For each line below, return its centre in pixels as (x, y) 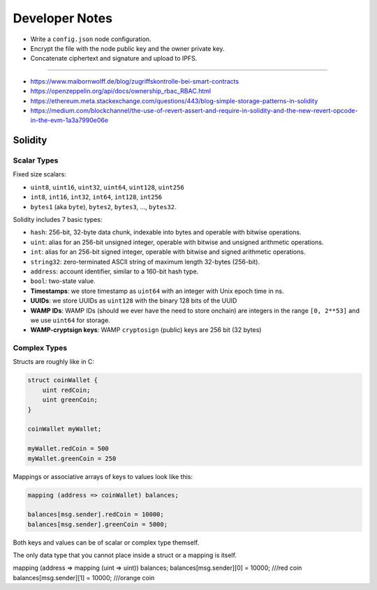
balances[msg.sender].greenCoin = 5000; (97, 524)
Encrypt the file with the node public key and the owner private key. (127, 48)
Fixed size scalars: (39, 174)
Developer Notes (63, 18)
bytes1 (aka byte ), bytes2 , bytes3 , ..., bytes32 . (104, 206)
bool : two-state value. (63, 281)
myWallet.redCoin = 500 (68, 449)
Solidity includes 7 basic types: (58, 219)
